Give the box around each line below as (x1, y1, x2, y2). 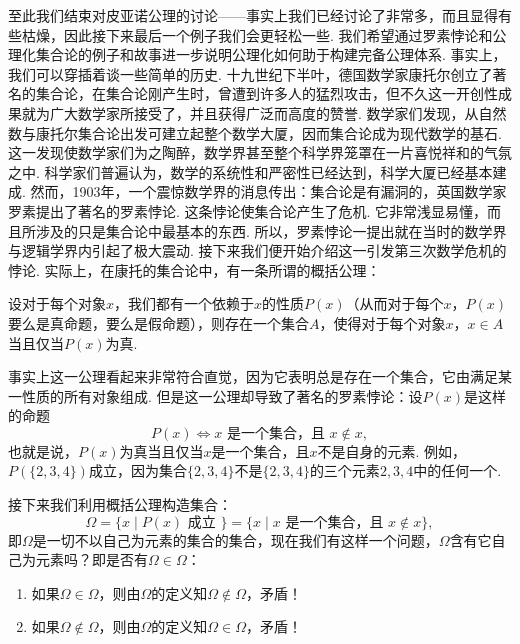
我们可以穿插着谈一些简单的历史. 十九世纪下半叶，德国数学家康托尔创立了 (8, 63, 493, 84)
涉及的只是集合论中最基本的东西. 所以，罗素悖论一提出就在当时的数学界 (35, 220, 507, 241)
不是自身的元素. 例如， (317, 440, 467, 461)
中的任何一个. (413, 460, 502, 481)
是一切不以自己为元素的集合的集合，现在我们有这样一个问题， (32, 529, 439, 550)
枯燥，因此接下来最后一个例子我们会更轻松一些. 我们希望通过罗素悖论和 (21, 24, 493, 45)
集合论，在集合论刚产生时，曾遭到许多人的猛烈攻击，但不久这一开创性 (35, 83, 498, 104)
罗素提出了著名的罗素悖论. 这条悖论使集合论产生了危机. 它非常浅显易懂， (8, 200, 488, 221)
